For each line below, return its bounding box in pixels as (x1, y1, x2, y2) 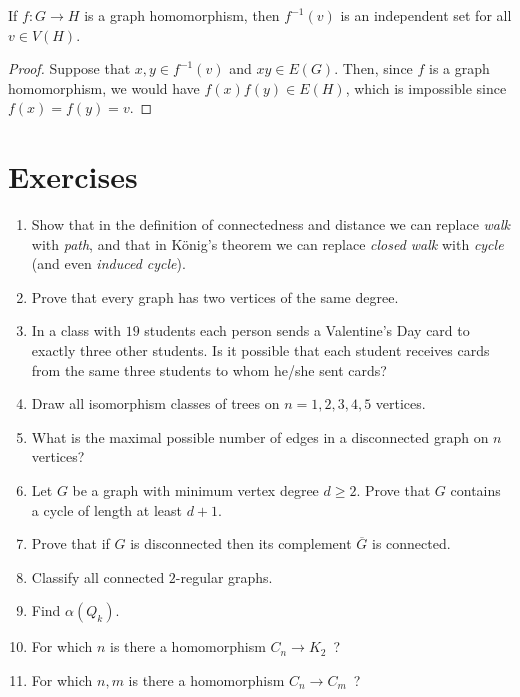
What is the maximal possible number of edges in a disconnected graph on (31, 426, 489, 447)
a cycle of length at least (31, 499, 182, 520)
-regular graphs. (175, 566, 273, 587)
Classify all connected (31, 566, 165, 587)
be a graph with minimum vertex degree (72, 480, 319, 501)
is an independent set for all (340, 5, 512, 25)
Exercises (8, 156, 138, 197)
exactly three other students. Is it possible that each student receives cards (31, 340, 490, 361)
